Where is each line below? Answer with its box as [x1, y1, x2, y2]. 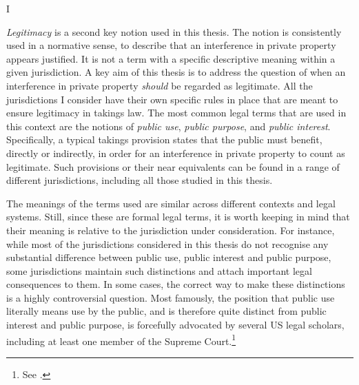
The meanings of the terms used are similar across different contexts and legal [6, 196, 336, 210]
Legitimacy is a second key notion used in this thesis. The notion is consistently [6, 24, 342, 39]
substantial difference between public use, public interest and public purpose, [6, 250, 331, 264]
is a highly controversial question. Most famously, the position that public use [6, 290, 335, 304]
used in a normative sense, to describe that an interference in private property [6, 38, 336, 52]
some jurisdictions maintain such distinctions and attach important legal [6, 263, 312, 278]
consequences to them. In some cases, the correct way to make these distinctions [6, 277, 345, 291]
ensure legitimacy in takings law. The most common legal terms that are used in [6, 105, 347, 120]
